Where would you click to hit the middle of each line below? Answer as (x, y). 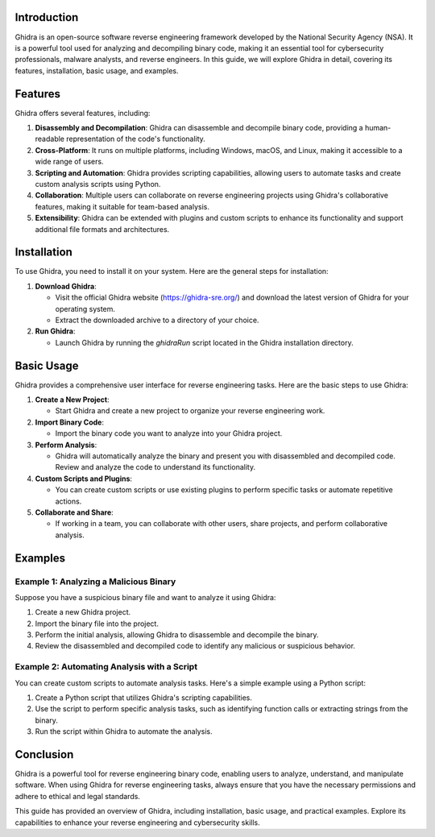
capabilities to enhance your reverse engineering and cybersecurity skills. (138, 822)
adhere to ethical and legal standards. (78, 796)
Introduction (47, 17)
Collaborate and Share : (75, 512)
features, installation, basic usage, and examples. (97, 70)
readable (50, 139)
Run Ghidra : (55, 331)
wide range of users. (69, 162)
